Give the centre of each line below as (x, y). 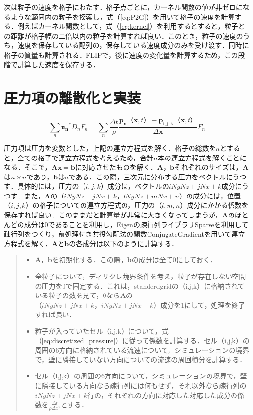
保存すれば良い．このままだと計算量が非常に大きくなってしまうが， (113, 215)
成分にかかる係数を (218, 205)
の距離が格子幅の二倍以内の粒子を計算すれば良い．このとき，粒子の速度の (124, 35)
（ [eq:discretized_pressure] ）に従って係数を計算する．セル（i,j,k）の (142, 340)
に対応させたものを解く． (116, 167)
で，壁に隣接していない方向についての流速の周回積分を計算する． (141, 359)
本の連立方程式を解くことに (202, 157)
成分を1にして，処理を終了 (203, 305)
